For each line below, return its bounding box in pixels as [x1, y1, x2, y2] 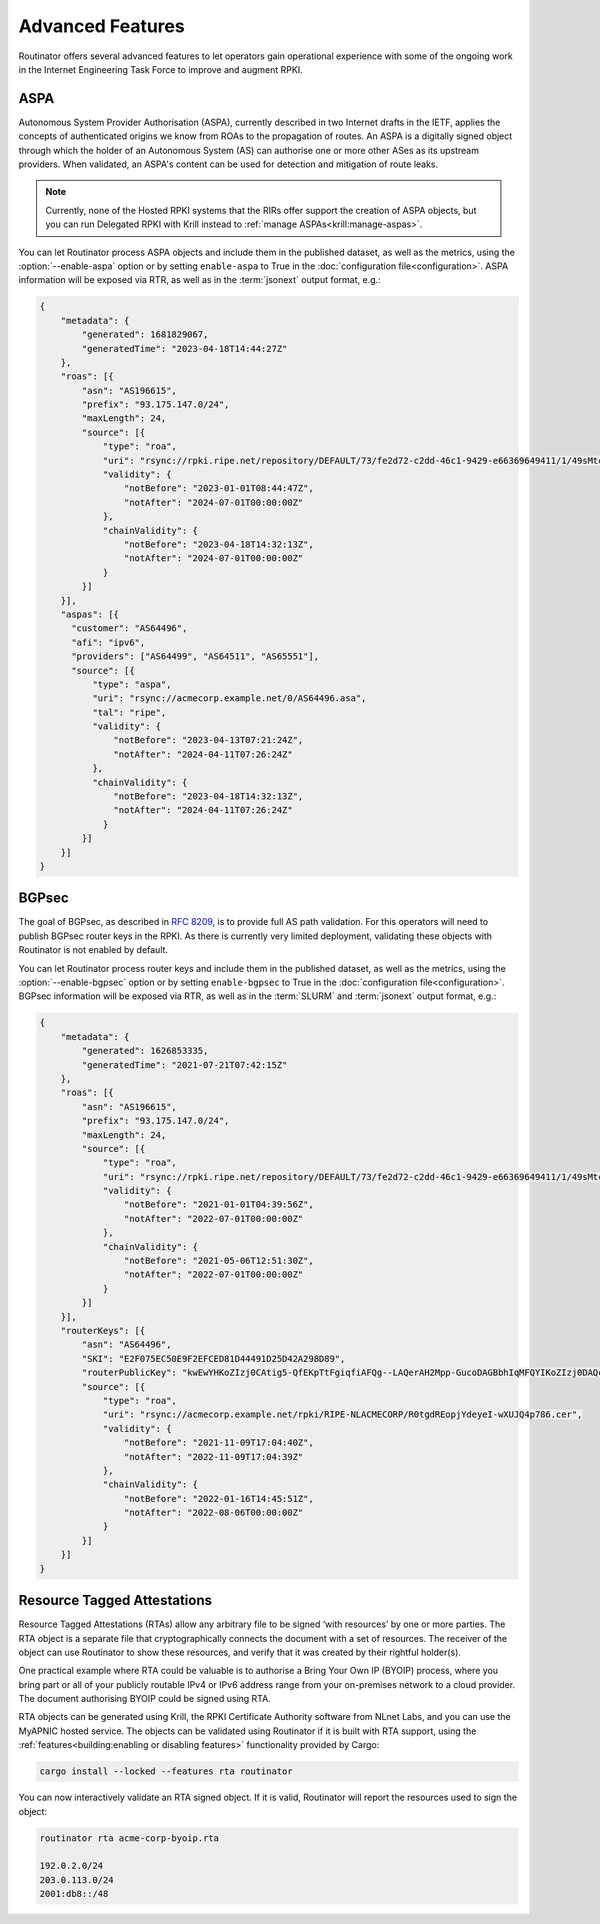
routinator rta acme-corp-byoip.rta [39, 1832, 220, 1844]
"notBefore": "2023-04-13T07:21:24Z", [113, 735, 304, 746]
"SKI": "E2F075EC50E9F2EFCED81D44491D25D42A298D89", [81, 1353, 346, 1364]
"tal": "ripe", [91, 706, 167, 718]
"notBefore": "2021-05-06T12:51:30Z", [123, 1255, 314, 1267]
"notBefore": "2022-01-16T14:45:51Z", [123, 1493, 314, 1504]
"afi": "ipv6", [71, 636, 146, 648]
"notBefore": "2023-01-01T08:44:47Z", [123, 483, 314, 494]
